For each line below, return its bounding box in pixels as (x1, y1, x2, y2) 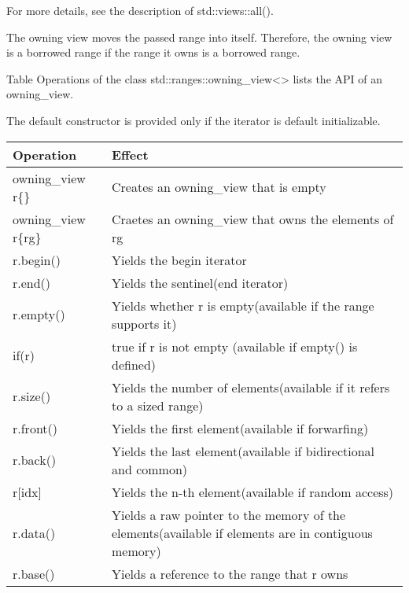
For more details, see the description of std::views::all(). (6, 2, 274, 18)
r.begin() (13, 250, 61, 269)
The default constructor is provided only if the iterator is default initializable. (6, 112, 381, 128)
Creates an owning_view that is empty (112, 178, 326, 197)
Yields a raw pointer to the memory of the (112, 505, 346, 524)
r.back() (13, 451, 57, 470)
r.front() (13, 418, 58, 437)
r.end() (13, 273, 51, 292)
